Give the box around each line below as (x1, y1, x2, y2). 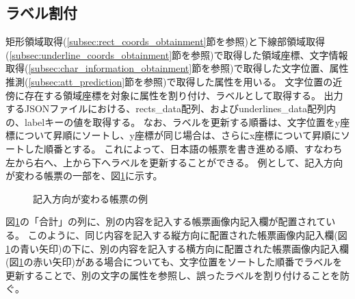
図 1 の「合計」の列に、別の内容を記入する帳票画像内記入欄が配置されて (5, 214, 326, 229)
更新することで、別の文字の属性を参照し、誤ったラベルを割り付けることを (5, 268, 341, 282)
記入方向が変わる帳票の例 (33, 191, 148, 205)
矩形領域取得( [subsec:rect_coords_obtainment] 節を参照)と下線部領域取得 (5, 34, 325, 49)
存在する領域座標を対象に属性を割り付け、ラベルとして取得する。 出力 (24, 88, 343, 102)
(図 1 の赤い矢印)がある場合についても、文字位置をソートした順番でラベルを (5, 255, 343, 269)
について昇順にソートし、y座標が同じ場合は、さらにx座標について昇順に (14, 128, 341, 142)
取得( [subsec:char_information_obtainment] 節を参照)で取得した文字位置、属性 (5, 61, 349, 75)
